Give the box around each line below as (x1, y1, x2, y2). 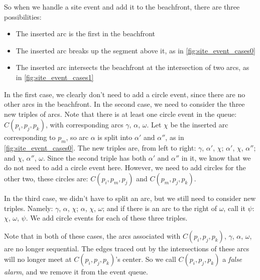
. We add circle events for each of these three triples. (26, 213, 188, 223)
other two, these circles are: (4, 173, 88, 183)
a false (222, 254, 242, 264)
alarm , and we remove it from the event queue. (4, 266, 148, 277)
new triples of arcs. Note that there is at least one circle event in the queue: (4, 108, 237, 119)
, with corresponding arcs (45, 119, 123, 130)
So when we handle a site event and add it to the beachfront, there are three (4, 2, 240, 12)
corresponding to (4, 132, 56, 143)
